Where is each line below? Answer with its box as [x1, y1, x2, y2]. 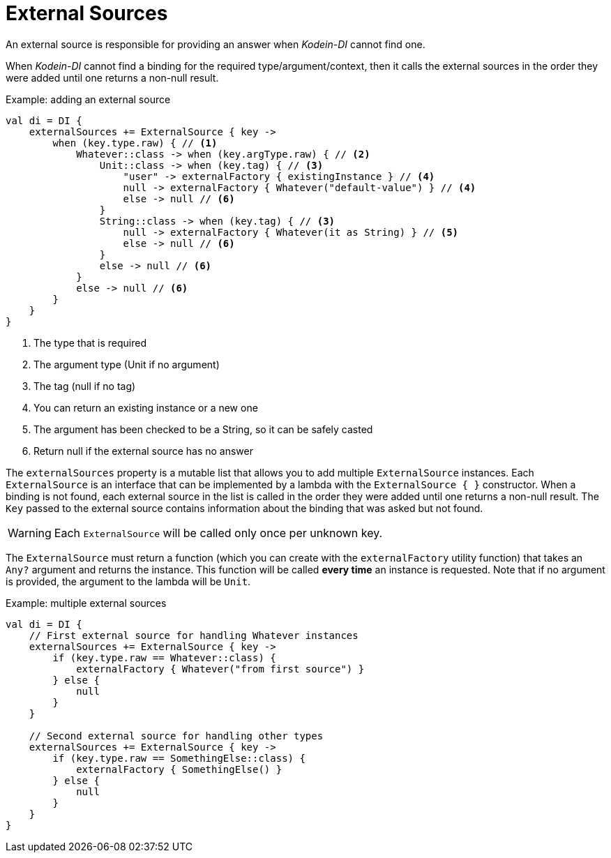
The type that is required [33, 336, 146, 349]
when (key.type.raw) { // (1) [52, 137, 218, 149]
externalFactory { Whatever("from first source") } [76, 663, 365, 675]
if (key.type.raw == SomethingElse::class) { [52, 752, 305, 764]
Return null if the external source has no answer [33, 444, 254, 457]
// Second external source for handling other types [29, 730, 324, 742]
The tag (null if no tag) [33, 379, 136, 392]
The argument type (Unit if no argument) [33, 358, 220, 370]
